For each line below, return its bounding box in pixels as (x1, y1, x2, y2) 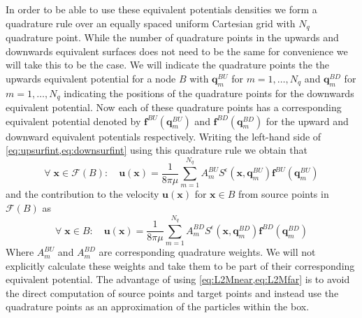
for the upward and (266, 113, 349, 128)
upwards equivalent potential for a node (6, 71, 176, 85)
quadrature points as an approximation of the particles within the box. (6, 299, 310, 314)
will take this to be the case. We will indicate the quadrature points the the (6, 57, 330, 72)
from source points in (238, 187, 329, 201)
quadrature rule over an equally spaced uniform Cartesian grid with (6, 15, 296, 30)
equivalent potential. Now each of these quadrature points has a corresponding (6, 100, 342, 115)
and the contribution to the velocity (6, 187, 159, 201)
